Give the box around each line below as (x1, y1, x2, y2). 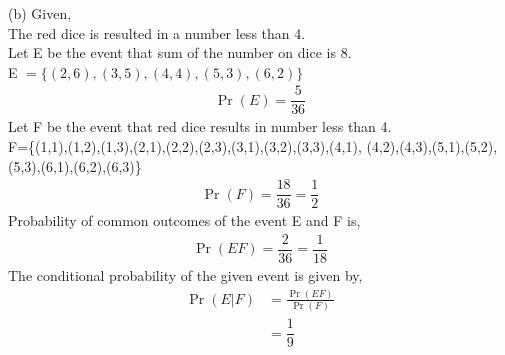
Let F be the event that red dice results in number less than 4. (8, 116, 392, 137)
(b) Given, (8, 3, 72, 23)
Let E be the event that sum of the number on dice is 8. (8, 42, 352, 63)
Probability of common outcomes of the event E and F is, (8, 210, 361, 231)
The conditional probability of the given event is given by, (8, 265, 363, 286)
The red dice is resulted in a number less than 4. (8, 22, 306, 43)
